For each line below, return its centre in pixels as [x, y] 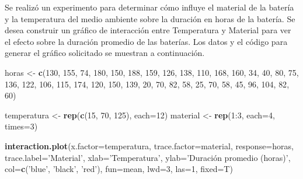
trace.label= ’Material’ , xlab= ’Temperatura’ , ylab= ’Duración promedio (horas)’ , [148, 157]
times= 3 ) [21, 126]
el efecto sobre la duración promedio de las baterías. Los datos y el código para [146, 41]
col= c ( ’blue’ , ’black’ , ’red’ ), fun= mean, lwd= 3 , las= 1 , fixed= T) [119, 169]
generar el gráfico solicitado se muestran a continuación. [105, 53]
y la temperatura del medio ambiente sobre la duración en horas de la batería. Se [150, 18]
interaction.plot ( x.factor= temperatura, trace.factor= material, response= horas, [149, 145]
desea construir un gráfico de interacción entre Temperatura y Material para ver [148, 30]
